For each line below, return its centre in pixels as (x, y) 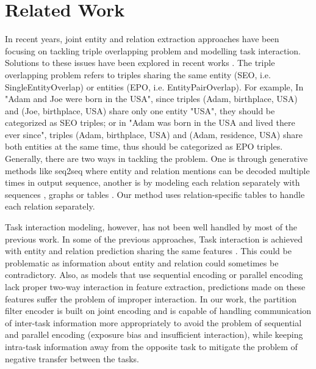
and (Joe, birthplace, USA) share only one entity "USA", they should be (140, 110)
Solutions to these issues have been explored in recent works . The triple (140, 63)
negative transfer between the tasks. (72, 358)
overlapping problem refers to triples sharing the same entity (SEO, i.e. (138, 74)
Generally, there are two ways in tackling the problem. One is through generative (156, 159)
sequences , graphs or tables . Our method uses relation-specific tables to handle (155, 194)
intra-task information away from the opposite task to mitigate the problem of (151, 346)
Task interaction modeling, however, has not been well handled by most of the (151, 227)
